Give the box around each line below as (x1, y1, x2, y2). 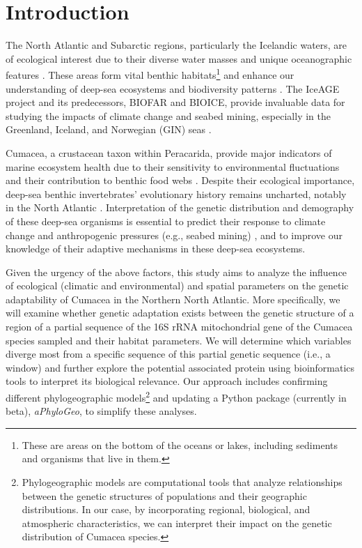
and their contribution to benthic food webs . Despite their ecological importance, (6, 173, 355, 188)
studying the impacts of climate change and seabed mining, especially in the (6, 108, 331, 123)
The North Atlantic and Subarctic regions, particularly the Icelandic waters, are (6, 38, 347, 52)
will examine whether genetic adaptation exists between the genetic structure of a (6, 305, 354, 320)
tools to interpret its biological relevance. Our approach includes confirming (6, 374, 328, 388)
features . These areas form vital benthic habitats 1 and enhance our (6, 66, 294, 82)
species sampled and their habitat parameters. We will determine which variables (6, 333, 352, 347)
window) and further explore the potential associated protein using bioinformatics (6, 360, 355, 374)
